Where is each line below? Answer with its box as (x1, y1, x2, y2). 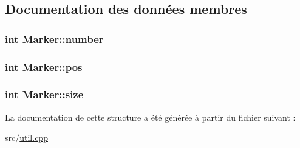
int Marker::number (5, 31, 104, 46)
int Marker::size (5, 87, 84, 102)
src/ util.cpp (5, 131, 48, 144)
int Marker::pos (5, 59, 83, 74)
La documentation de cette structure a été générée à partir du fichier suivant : (5, 110, 296, 123)
